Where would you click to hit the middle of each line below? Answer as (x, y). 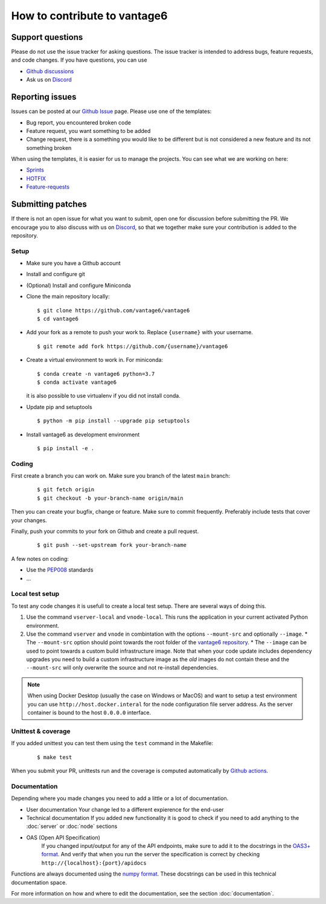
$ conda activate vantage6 (77, 382)
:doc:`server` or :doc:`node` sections (72, 826)
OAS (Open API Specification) (63, 838)
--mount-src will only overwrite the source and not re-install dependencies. (122, 668)
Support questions (47, 37)
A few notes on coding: (40, 558)
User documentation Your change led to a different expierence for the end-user (125, 809)
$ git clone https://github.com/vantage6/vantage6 (113, 310)
